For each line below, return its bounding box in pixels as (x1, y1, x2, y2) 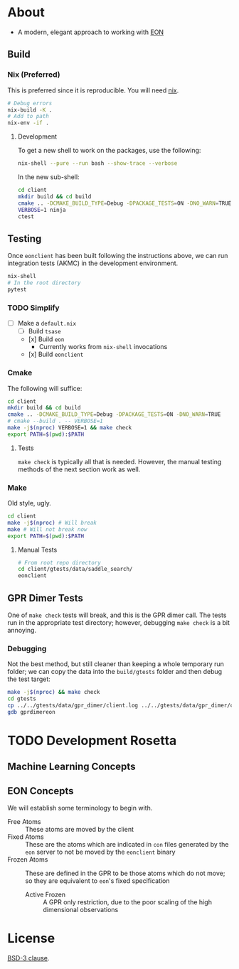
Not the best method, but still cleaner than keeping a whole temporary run (7, 660, 224, 668)
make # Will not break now (7, 525, 87, 533)
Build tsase (28, 327, 62, 336)
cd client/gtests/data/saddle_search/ (17, 566, 133, 573)
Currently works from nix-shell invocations (38, 343, 168, 351)
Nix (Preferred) (7, 70, 60, 80)
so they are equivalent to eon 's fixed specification (25, 877, 170, 885)
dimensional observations (43, 906, 119, 914)
